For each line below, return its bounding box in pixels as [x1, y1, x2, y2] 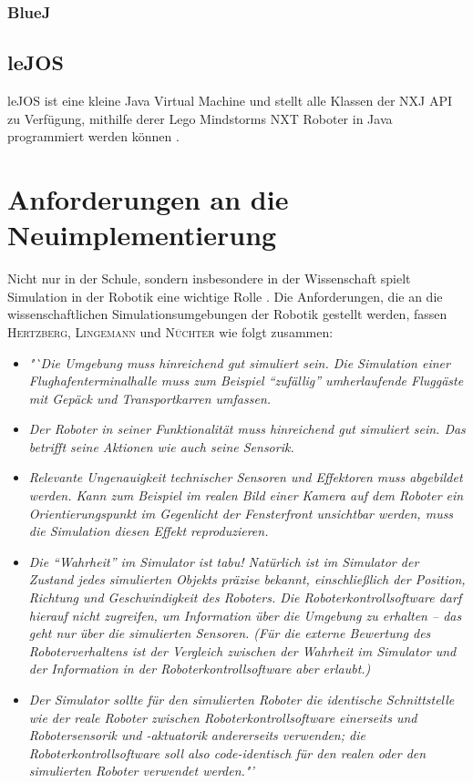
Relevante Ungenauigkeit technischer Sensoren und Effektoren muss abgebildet [28, 468, 463, 487]
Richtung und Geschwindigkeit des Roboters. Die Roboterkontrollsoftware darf [28, 588, 462, 607]
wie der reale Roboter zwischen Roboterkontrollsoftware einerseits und [28, 707, 417, 726]
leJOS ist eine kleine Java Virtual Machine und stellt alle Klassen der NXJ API [7, 91, 453, 110]
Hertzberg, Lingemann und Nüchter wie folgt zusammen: [7, 322, 334, 341]
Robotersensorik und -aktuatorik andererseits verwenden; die [28, 726, 365, 745]
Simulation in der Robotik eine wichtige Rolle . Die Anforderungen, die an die [7, 286, 443, 305]
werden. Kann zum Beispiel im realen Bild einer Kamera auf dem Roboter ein [28, 486, 464, 505]
